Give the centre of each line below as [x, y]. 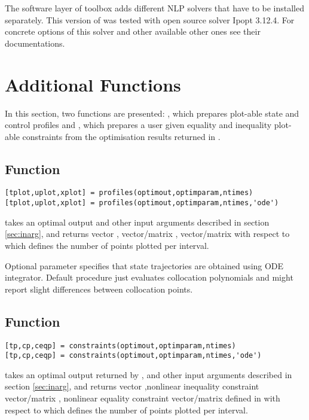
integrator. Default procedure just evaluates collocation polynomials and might [149, 277]
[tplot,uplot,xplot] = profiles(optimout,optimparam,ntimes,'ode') [142, 203]
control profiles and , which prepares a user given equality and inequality [138, 125]
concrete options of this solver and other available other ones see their [133, 31]
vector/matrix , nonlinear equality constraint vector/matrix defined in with [143, 398]
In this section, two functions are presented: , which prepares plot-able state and [152, 113]
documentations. [35, 43]
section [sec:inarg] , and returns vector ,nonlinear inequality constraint [132, 386]
